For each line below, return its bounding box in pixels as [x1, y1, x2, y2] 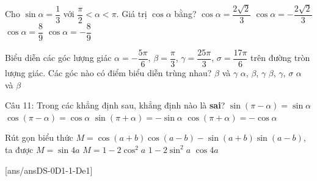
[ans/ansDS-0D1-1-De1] [5, 163, 93, 176]
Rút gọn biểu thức [5, 131, 73, 144]
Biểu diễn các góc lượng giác [5, 51, 112, 64]
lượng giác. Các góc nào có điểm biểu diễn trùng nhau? [5, 66, 212, 79]
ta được [5, 143, 34, 155]
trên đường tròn [250, 51, 310, 64]
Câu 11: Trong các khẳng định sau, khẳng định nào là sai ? [5, 99, 225, 112]
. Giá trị [116, 7, 147, 20]
